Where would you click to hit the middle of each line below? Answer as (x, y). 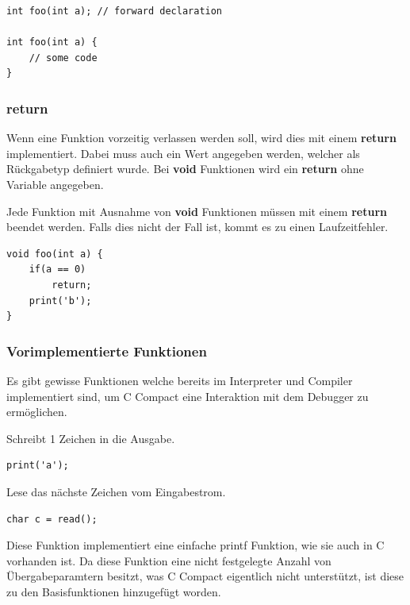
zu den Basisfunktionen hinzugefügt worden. (114, 591)
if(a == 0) (57, 270)
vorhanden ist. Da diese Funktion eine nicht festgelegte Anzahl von (169, 560)
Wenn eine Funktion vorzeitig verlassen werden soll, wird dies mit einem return (201, 138)
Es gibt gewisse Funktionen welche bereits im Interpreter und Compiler (180, 380)
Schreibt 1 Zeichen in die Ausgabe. (91, 438)
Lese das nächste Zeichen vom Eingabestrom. (116, 491)
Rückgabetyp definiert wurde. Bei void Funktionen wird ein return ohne (185, 169)
